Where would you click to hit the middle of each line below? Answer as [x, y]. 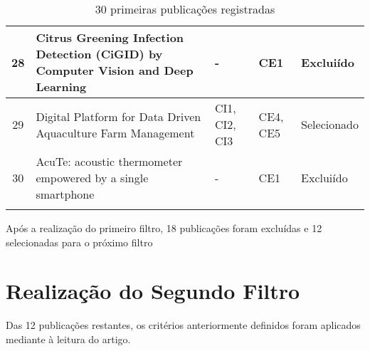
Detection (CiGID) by [99, 54]
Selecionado [330, 124]
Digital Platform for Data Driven [118, 116]
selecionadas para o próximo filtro [79, 242]
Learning [61, 87]
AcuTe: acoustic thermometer [109, 161]
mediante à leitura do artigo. [68, 339]
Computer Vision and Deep [115, 70]
